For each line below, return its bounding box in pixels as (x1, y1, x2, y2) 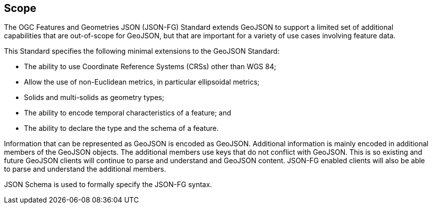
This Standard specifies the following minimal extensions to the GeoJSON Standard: (4, 47, 280, 56)
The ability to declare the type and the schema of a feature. (24, 124, 219, 133)
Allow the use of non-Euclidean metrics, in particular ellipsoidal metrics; (24, 78, 260, 87)
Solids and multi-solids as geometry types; (24, 93, 164, 102)
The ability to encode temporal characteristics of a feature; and (24, 108, 231, 117)
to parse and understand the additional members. (4, 165, 166, 174)
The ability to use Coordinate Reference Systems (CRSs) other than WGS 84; (24, 62, 277, 71)
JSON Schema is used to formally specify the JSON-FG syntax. (4, 180, 212, 189)
